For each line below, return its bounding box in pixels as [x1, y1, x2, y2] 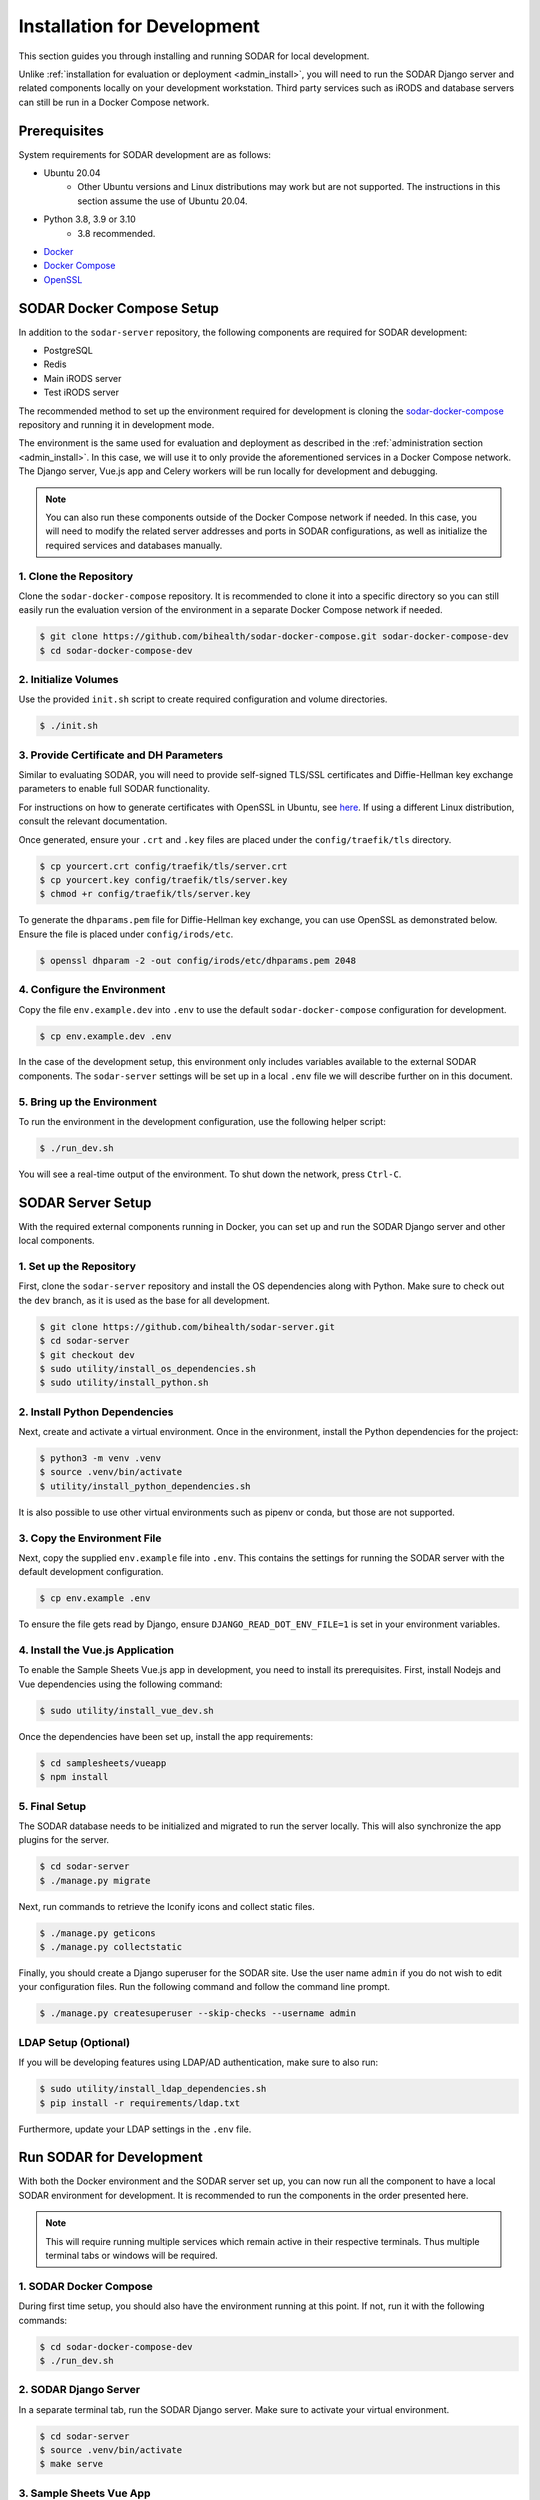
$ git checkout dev [39, 1349, 135, 1360]
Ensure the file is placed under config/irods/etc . [18, 928, 234, 940]
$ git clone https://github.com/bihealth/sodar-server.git [39, 1321, 335, 1332]
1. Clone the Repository [18, 569, 134, 583]
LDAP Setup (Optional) [18, 2035, 131, 2049]
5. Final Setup [18, 1799, 87, 1813]
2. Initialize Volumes [18, 673, 119, 686]
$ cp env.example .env [39, 1593, 151, 1604]
